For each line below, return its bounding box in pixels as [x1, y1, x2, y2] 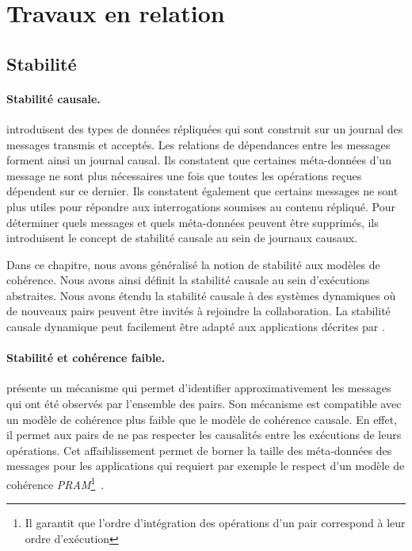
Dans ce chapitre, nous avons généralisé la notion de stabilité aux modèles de [6, 256, 380, 272]
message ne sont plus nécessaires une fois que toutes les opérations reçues [6, 167, 362, 183]
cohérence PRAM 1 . [6, 474, 105, 492]
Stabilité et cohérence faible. [6, 349, 166, 366]
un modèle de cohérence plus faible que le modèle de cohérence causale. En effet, [6, 410, 398, 427]
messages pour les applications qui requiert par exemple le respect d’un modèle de [6, 457, 405, 474]
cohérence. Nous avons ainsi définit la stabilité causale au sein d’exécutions [6, 272, 370, 288]
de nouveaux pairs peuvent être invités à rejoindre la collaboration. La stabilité [6, 302, 391, 319]
